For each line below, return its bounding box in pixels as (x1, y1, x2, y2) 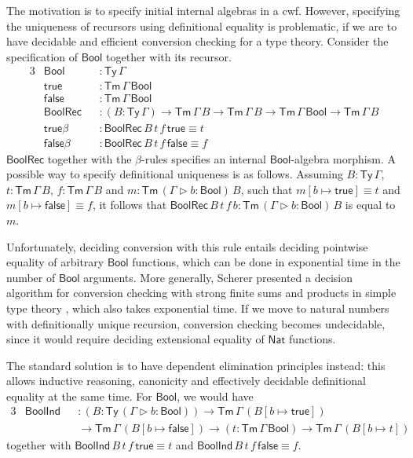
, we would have (177, 387, 254, 404)
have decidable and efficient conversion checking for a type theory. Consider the (6, 33, 389, 49)
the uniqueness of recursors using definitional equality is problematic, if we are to (6, 17, 397, 34)
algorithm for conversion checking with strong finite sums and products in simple (6, 284, 397, 301)
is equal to (345, 196, 396, 213)
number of (6, 269, 56, 285)
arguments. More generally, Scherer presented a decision (83, 269, 353, 285)
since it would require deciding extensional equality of (6, 331, 265, 347)
